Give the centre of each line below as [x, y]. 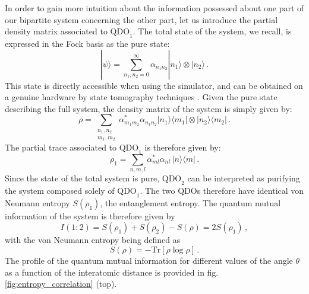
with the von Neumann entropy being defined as [93, 240]
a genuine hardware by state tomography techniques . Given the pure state [141, 97]
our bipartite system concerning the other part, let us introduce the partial [141, 19]
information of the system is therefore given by [90, 215]
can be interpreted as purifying [244, 178]
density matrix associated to [56, 31]
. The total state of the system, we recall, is [212, 31]
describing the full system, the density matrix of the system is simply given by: [149, 108]
